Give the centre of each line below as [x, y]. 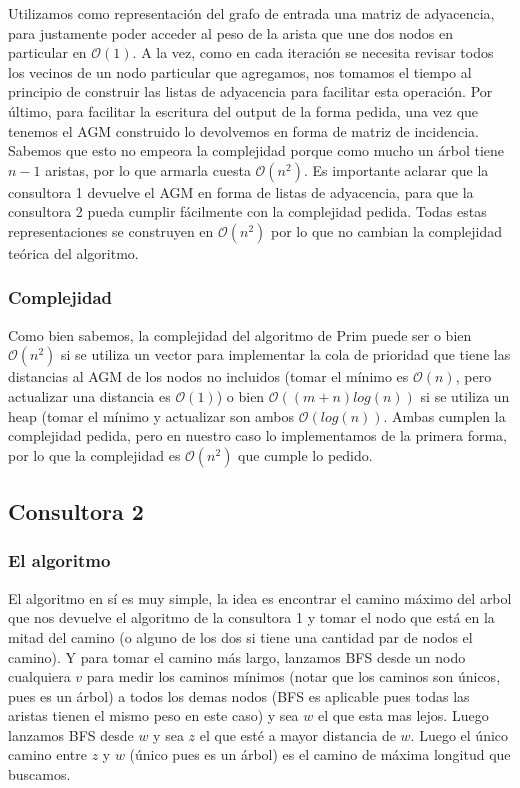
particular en [47, 52]
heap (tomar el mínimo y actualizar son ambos [151, 415]
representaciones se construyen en [111, 230]
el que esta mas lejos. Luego [403, 715]
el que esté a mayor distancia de [297, 734]
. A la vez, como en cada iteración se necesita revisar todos [313, 52]
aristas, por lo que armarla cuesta [148, 169]
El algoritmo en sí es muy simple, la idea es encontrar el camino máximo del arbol [260, 597]
